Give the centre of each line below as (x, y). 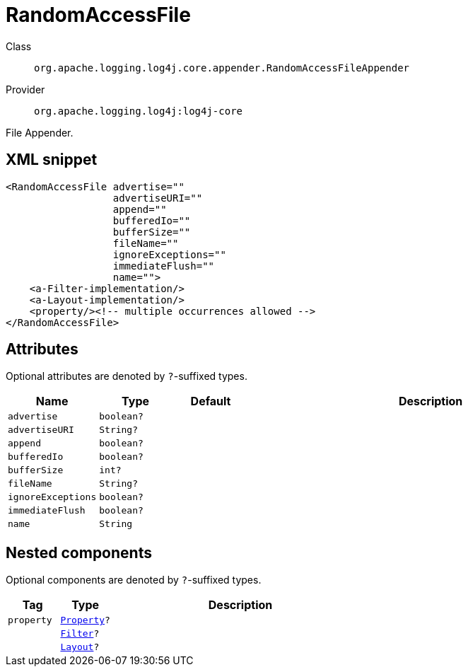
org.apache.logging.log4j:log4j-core (139, 111)
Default (211, 401)
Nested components (79, 552)
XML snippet (52, 160)
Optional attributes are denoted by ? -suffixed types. (127, 376)
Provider (25, 89)
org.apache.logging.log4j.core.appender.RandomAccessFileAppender (222, 68)
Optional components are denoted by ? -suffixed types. (134, 580)
